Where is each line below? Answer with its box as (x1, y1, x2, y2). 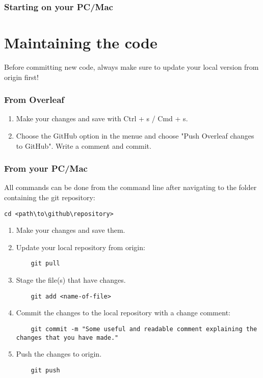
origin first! (4, 71, 39, 82)
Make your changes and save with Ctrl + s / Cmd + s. (16, 113, 188, 124)
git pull (31, 260, 60, 267)
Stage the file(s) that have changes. (16, 275, 126, 285)
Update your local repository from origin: (16, 241, 145, 252)
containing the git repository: (4, 192, 95, 202)
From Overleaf (4, 93, 65, 106)
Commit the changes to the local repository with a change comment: (16, 307, 230, 318)
